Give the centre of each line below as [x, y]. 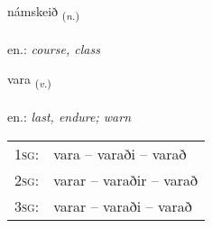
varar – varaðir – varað [125, 179]
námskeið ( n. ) [43, 12]
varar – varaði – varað [123, 205]
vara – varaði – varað [120, 153]
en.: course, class [54, 48]
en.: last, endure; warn [69, 117]
